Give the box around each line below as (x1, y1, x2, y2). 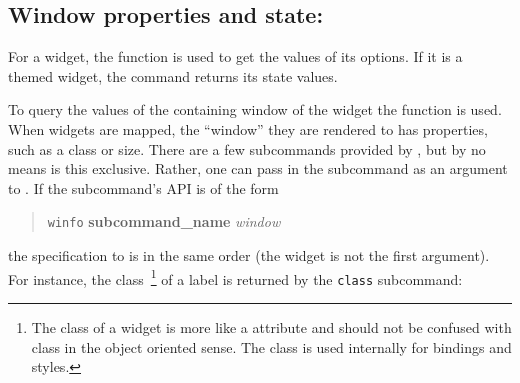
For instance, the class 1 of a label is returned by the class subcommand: (8, 265, 463, 289)
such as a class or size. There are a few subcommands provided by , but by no (8, 138, 486, 159)
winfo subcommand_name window (47, 211, 281, 232)
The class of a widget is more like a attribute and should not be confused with (31, 316, 512, 337)
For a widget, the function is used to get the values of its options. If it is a (8, 46, 463, 67)
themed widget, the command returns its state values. (8, 65, 338, 86)
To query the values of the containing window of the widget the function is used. (8, 99, 502, 120)
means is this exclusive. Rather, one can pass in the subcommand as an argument (8, 158, 508, 179)
